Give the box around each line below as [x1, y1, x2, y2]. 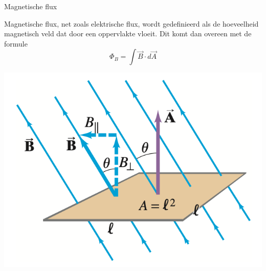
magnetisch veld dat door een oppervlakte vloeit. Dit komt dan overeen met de [4, 28, 252, 39]
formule [4, 38, 28, 49]
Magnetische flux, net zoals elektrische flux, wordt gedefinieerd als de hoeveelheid [4, 18, 259, 29]
